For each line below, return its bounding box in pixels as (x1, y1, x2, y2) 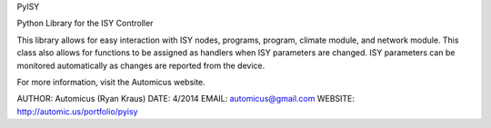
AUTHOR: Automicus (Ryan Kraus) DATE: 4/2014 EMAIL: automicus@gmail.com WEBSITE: (16, 94, 355, 104)
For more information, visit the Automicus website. (16, 76, 206, 87)
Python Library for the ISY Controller (16, 18, 154, 29)
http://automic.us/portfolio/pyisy (16, 105, 138, 117)
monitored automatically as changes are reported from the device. (16, 60, 266, 71)
